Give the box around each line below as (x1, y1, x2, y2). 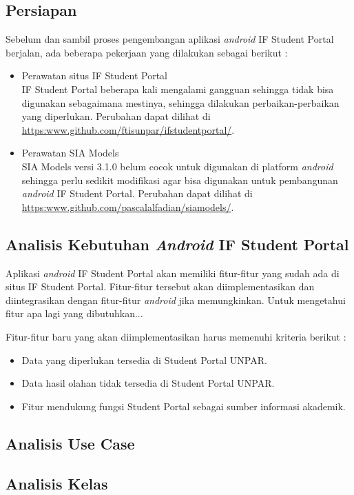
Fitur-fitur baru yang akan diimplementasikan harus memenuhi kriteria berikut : (6, 329, 346, 343)
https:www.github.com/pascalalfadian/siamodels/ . (21, 199, 234, 214)
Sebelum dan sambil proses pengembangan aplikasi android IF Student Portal (6, 32, 334, 46)
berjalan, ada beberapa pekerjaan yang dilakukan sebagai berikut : (6, 45, 288, 59)
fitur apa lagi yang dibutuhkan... (6, 306, 143, 321)
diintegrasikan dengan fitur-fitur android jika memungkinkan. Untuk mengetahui (6, 292, 346, 307)
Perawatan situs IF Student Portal (21, 68, 168, 83)
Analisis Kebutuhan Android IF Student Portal (6, 233, 349, 254)
